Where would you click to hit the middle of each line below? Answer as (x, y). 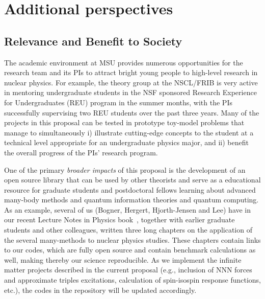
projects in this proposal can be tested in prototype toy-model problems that (124, 122)
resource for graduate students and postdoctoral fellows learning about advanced (130, 189)
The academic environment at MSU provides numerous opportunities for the (124, 62)
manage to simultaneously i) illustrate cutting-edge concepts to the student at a (129, 132)
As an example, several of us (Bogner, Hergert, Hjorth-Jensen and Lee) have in (128, 209)
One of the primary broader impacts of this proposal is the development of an (125, 169)
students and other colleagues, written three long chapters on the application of (128, 230)
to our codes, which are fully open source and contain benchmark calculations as (130, 250)
